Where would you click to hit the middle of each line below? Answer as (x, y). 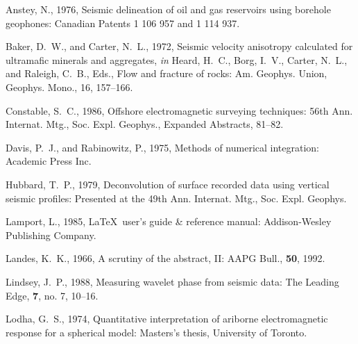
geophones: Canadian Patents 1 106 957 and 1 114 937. (123, 23)
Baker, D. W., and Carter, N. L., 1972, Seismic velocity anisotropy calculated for (179, 46)
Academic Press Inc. (49, 161)
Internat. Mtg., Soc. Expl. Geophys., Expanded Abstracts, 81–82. (145, 124)
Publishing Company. (51, 235)
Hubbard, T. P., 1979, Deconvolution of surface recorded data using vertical (168, 184)
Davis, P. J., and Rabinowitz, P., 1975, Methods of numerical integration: (162, 147)
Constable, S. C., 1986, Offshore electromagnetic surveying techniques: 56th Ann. (179, 110)
